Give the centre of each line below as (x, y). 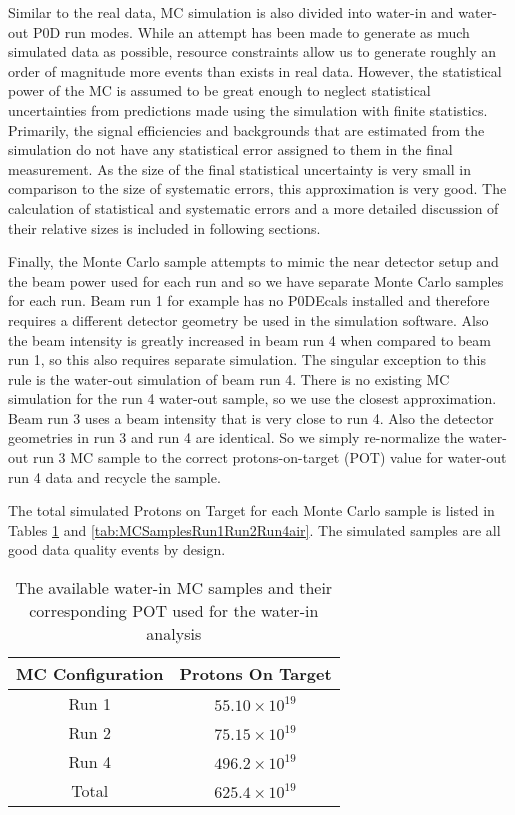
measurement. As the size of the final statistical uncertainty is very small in (239, 168)
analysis (174, 634)
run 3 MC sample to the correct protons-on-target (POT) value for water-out (269, 457)
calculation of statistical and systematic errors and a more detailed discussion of (253, 207)
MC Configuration (90, 674)
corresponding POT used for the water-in (174, 611)
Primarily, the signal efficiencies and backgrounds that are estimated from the (246, 129)
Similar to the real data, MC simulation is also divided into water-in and (231, 12)
